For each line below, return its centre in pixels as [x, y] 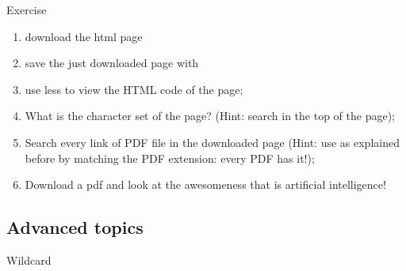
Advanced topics [75, 227]
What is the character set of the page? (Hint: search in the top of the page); [210, 116]
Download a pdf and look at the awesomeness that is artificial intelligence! [205, 184]
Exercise [27, 9]
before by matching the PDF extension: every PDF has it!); [170, 158]
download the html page [84, 36]
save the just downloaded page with [112, 63]
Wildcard [29, 260]
